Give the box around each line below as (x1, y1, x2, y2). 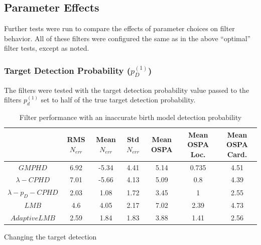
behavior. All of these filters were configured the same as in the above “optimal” (4, 33, 251, 43)
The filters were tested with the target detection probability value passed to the (4, 84, 249, 95)
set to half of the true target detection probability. (41, 94, 196, 105)
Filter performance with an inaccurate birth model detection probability (19, 111, 242, 122)
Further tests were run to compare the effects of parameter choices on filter (4, 23, 235, 34)
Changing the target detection (4, 231, 97, 242)
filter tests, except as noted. (4, 43, 89, 53)
